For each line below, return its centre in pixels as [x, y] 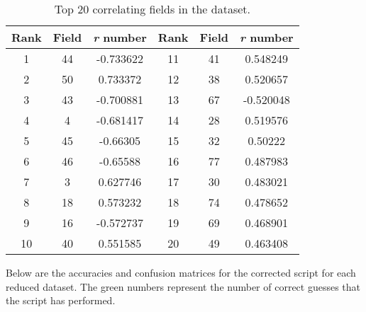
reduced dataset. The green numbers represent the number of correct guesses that [183, 286]
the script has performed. [61, 300]
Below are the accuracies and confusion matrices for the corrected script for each [181, 272]
